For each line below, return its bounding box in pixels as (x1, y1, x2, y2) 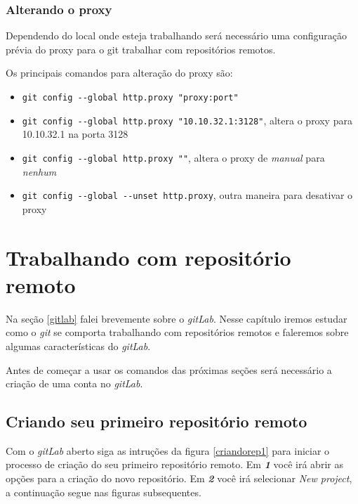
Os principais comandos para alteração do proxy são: (6, 65, 233, 80)
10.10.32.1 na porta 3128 (22, 127, 128, 141)
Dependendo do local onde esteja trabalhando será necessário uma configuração (6, 28, 347, 43)
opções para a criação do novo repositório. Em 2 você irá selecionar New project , (6, 471, 352, 486)
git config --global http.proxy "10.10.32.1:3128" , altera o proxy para (22, 112, 352, 127)
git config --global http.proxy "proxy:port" (22, 93, 239, 103)
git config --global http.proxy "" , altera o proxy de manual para (22, 150, 325, 164)
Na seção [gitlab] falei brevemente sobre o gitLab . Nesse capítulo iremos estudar (6, 311, 347, 325)
